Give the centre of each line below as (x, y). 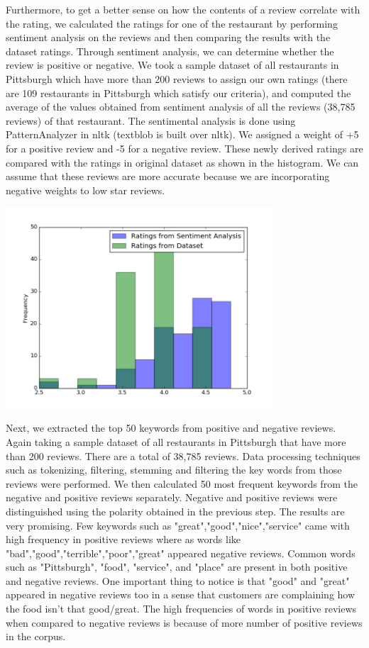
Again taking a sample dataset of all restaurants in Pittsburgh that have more (176, 441)
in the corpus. (36, 636)
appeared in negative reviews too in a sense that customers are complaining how (181, 594)
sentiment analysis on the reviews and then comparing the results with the (168, 37)
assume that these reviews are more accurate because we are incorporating (168, 176)
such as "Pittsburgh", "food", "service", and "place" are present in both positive (177, 567)
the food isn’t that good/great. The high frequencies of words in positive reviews (181, 609)
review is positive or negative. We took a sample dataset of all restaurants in (172, 65)
